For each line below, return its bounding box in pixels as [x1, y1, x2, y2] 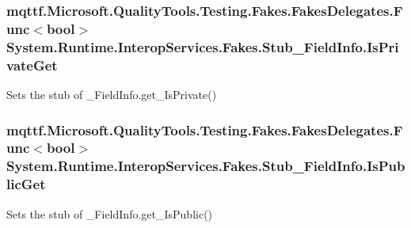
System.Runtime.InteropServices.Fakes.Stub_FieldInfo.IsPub [6, 156, 405, 176]
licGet [6, 174, 46, 194]
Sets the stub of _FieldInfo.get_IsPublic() [6, 205, 213, 222]
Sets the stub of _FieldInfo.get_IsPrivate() [6, 85, 217, 102]
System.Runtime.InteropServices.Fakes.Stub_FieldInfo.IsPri [6, 36, 399, 56]
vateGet [6, 55, 58, 74]
